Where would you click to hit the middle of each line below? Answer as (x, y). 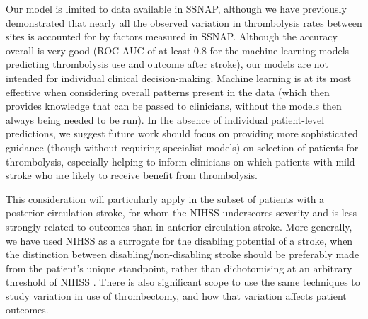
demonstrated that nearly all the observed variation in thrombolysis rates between (184, 22)
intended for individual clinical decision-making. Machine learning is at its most (179, 77)
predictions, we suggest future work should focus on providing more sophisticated (182, 133)
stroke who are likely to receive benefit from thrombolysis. (132, 175)
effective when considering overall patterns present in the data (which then (168, 92)
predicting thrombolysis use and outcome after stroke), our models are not (167, 64)
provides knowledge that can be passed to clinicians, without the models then (174, 106)
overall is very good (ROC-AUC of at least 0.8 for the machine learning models (178, 50)
